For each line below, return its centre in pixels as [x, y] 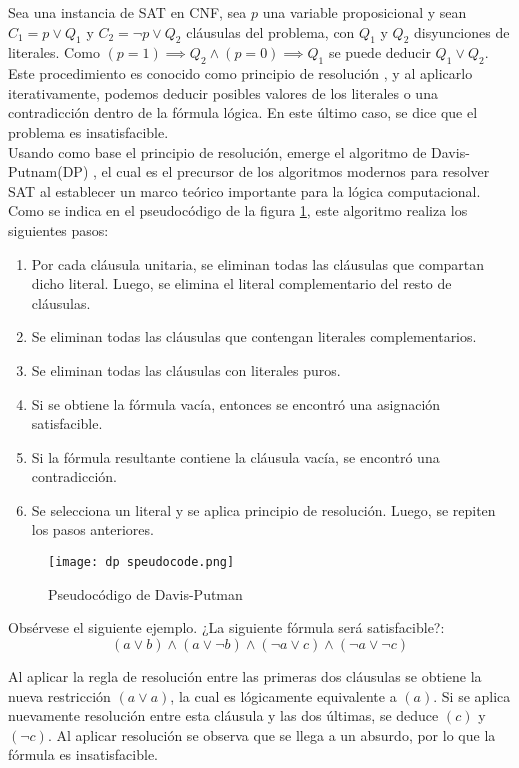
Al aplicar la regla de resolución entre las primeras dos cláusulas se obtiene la [245, 675]
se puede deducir [379, 52]
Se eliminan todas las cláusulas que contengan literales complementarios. [254, 336]
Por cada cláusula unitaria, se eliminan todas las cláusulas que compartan [258, 263]
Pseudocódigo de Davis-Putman [145, 593]
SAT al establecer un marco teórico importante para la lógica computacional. [244, 190]
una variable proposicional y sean [364, 12]
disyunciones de [461, 31]
